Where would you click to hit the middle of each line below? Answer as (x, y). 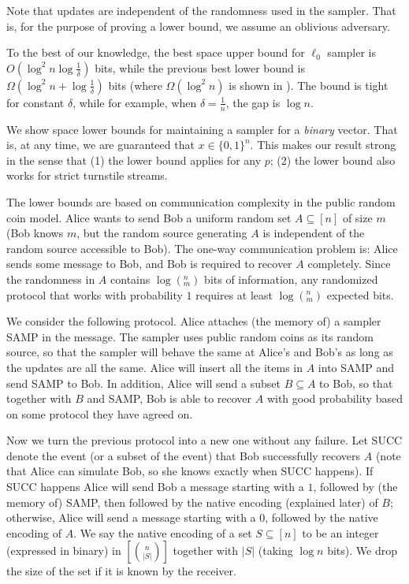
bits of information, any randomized (291, 279)
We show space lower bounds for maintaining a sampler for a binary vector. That (202, 129)
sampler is (351, 52)
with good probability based (335, 398)
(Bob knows (35, 233)
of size (357, 217)
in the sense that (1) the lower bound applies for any (134, 160)
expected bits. (360, 294)
